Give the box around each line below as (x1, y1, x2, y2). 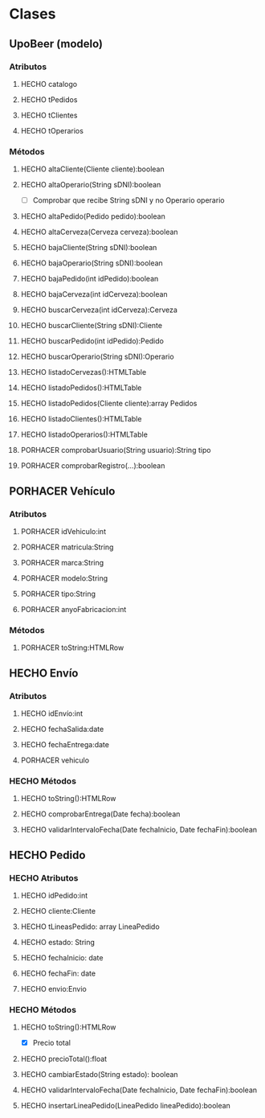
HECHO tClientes (20, 110, 78, 120)
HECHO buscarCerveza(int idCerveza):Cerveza (20, 305, 177, 314)
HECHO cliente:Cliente (20, 906, 96, 915)
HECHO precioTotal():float (20, 1054, 108, 1064)
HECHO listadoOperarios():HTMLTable (20, 430, 148, 439)
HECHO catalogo (20, 79, 78, 88)
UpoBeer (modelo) (9, 37, 104, 51)
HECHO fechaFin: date (20, 968, 96, 978)
